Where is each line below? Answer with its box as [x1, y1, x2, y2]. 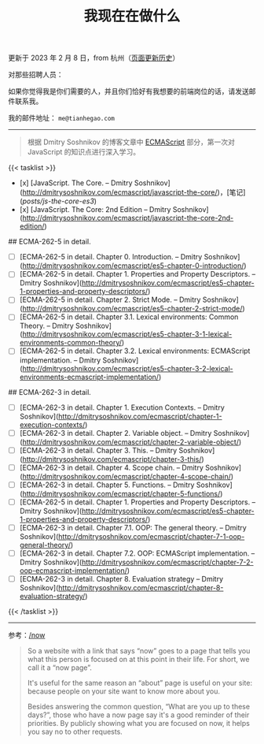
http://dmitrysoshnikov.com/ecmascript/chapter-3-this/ [22, 454, 202, 463]
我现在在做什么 [83, 7, 181, 25]
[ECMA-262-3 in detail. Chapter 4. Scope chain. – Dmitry [19, 463, 204, 472]
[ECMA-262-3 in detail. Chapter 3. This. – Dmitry [19, 445, 178, 455]
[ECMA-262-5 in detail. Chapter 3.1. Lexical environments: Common [19, 312, 239, 322]
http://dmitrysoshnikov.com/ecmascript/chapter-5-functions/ [22, 489, 221, 498]
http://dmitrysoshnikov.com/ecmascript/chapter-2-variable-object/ [22, 437, 240, 446]
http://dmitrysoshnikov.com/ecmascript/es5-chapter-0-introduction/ [22, 261, 244, 270]
